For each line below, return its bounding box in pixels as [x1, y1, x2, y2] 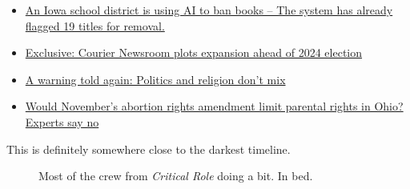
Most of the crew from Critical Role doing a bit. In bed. [38, 167, 313, 184]
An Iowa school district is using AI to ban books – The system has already [25, 2, 393, 18]
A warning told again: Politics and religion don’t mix [25, 70, 286, 87]
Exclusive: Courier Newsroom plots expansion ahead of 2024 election [25, 44, 363, 61]
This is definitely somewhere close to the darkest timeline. [6, 140, 291, 157]
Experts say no [25, 113, 99, 130]
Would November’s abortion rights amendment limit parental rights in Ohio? [25, 98, 404, 115]
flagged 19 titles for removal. [25, 17, 165, 34]
